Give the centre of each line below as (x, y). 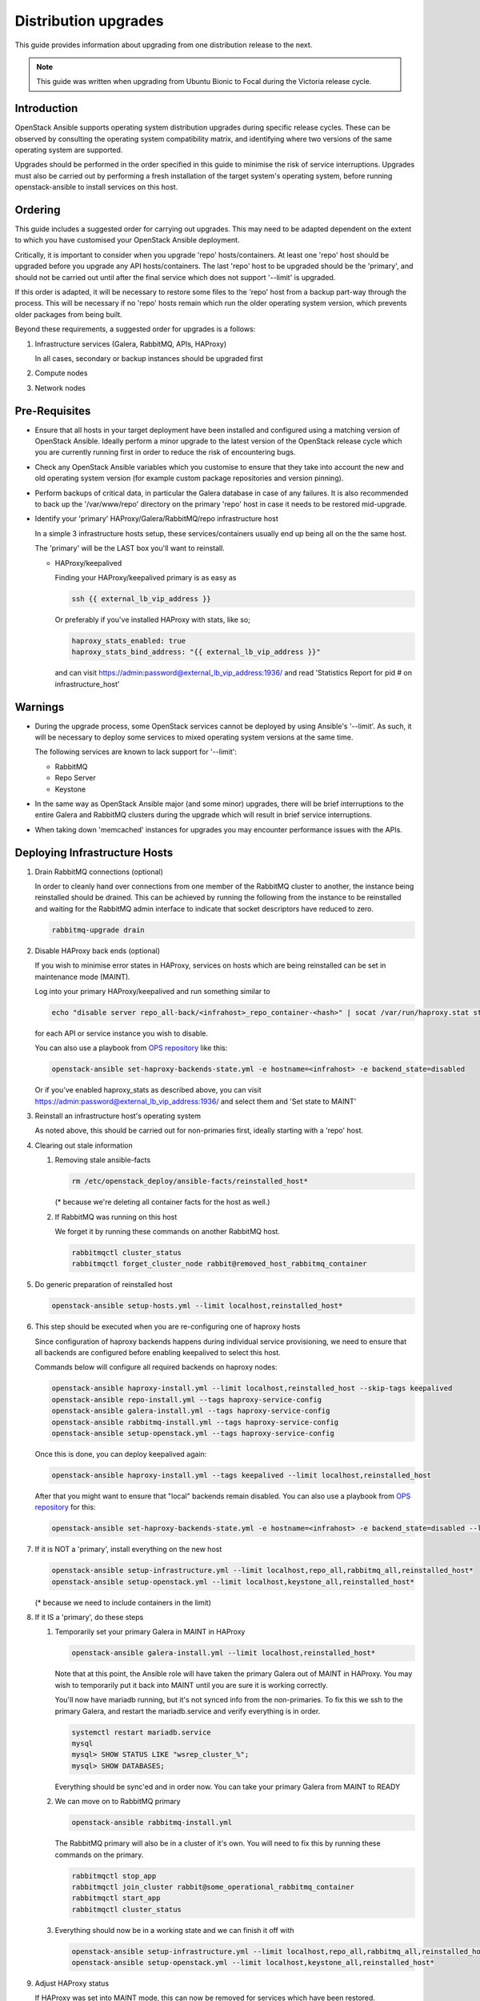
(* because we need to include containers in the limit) (123, 1602)
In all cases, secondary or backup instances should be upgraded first (149, 359)
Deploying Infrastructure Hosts (94, 852)
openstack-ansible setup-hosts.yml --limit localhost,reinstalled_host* (197, 1306)
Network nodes (60, 387)
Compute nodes (61, 373)
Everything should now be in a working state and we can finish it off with (175, 1930)
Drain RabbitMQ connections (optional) (99, 872)
